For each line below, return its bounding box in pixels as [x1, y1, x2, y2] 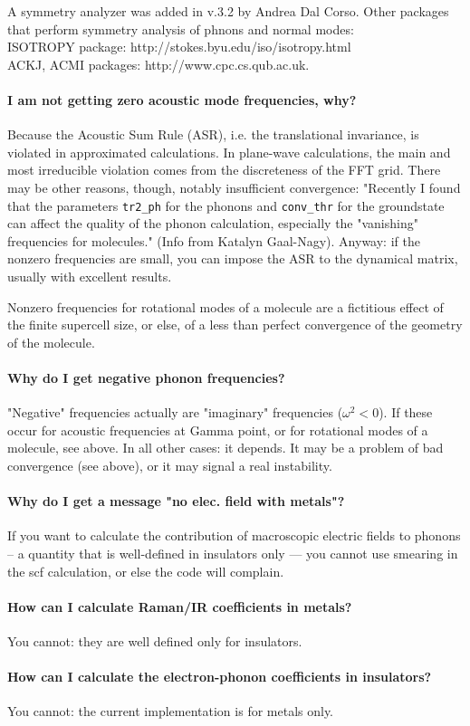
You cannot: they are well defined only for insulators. [7, 631, 302, 650]
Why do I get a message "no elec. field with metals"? [7, 492, 345, 511]
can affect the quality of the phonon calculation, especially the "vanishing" [7, 214, 418, 233]
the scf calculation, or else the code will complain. [7, 561, 284, 580]
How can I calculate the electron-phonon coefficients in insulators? [7, 667, 432, 686]
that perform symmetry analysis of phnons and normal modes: [7, 19, 354, 38]
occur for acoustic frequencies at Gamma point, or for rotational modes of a [7, 420, 428, 439]
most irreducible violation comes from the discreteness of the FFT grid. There [7, 160, 441, 179]
